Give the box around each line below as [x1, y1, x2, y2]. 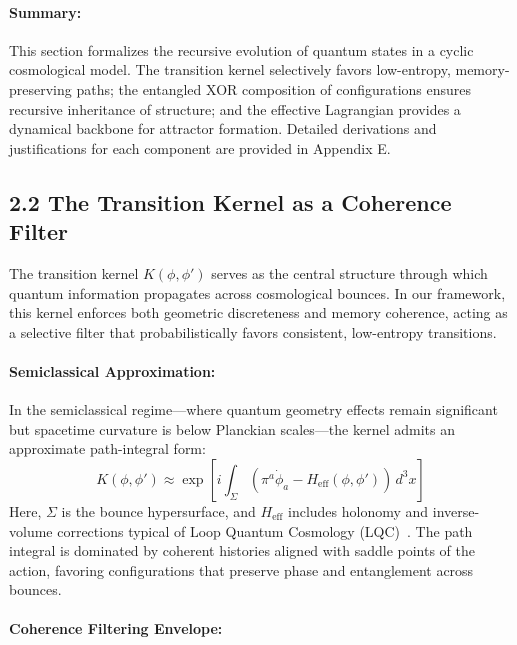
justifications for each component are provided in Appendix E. [9, 137, 391, 158]
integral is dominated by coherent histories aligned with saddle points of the [9, 540, 476, 561]
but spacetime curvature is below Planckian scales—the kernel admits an [9, 418, 455, 439]
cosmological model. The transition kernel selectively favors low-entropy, [9, 59, 451, 80]
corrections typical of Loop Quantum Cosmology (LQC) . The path [57, 520, 473, 541]
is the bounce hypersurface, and [61, 500, 256, 521]
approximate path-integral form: [9, 438, 206, 459]
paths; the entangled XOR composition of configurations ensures [76, 78, 472, 99]
